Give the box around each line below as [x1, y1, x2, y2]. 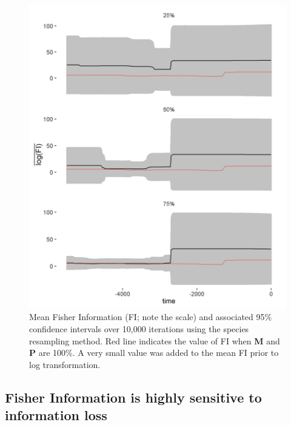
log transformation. [29, 358, 101, 370]
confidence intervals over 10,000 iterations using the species [29, 322, 249, 335]
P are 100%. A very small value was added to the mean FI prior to [29, 346, 279, 359]
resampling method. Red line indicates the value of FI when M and [29, 334, 280, 347]
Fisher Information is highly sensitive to [5, 387, 262, 406]
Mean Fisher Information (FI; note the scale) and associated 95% [29, 310, 272, 323]
